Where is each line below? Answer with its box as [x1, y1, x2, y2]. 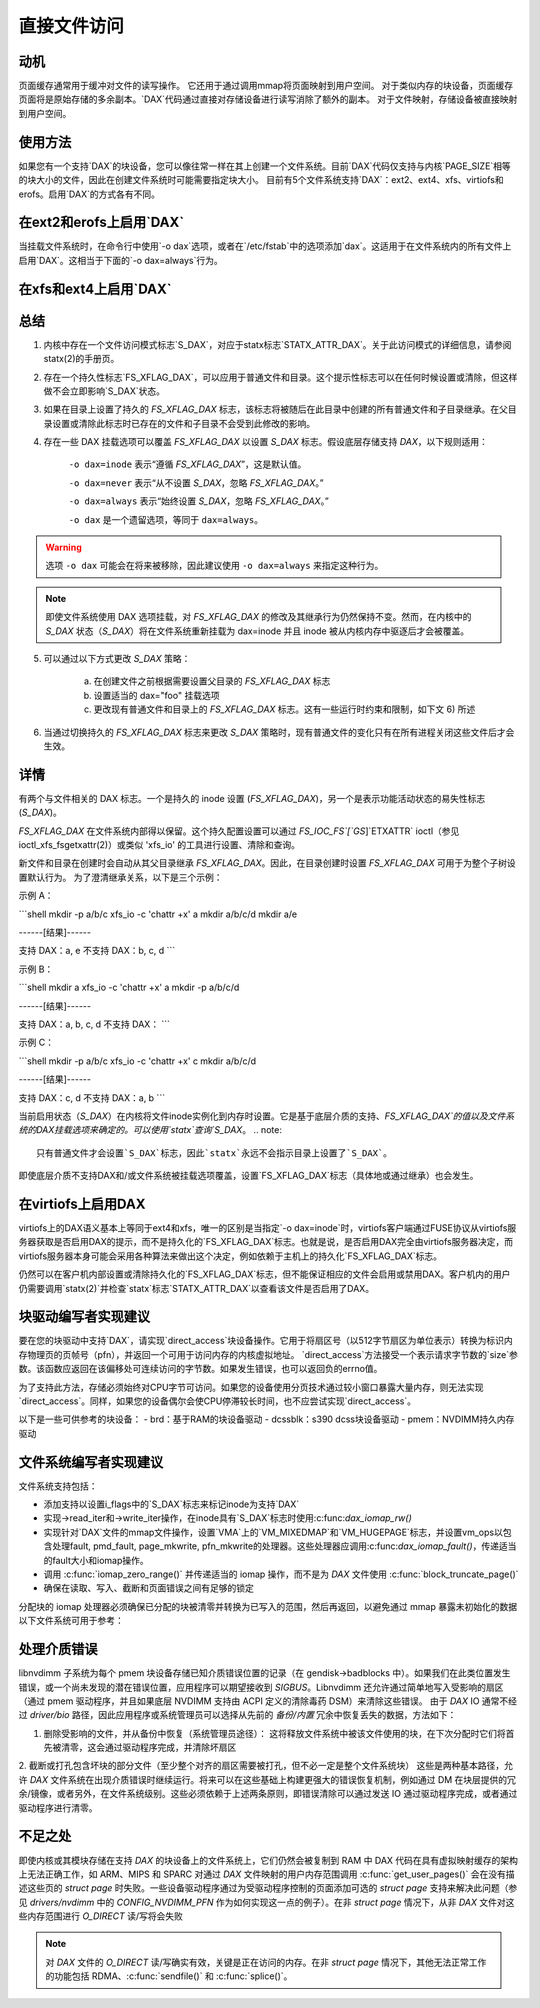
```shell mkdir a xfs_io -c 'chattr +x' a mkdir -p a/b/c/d [18, 981, 240, 994]
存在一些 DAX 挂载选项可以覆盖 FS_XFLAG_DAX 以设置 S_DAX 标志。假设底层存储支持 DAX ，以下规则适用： [43, 436, 489, 448]
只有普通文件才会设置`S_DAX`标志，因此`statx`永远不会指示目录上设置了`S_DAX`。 [36, 1147, 393, 1159]
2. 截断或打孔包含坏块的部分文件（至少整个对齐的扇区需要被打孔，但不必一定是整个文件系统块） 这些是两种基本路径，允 [18, 1760, 514, 1772]
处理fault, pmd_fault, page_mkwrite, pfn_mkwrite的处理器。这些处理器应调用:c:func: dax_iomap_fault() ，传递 [51, 1540, 500, 1552]
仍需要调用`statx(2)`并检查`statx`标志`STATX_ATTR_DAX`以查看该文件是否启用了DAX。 [18, 1282, 375, 1294]
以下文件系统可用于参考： [18, 1615, 124, 1627]
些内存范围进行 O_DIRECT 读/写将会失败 [18, 1910, 184, 1922]
